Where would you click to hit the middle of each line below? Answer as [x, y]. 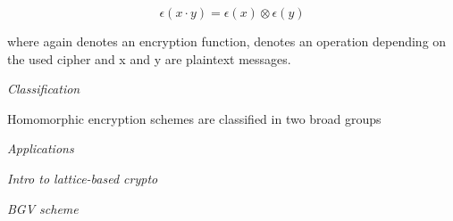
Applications [41, 148]
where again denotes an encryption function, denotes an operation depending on [227, 41]
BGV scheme [43, 208]
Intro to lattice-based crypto [83, 178]
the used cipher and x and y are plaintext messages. [149, 58]
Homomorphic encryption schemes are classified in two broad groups [194, 118]
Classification [44, 89]
